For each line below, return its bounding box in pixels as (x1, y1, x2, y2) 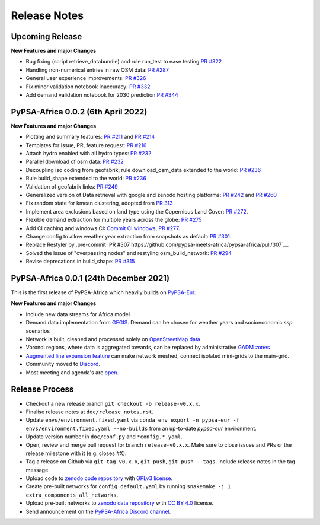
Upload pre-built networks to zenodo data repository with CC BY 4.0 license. (25, 499, 213, 507)
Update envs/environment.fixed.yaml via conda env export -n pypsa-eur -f (25, 416, 240, 424)
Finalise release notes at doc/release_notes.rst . (25, 408, 154, 415)
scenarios (25, 327, 50, 335)
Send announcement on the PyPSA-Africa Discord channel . (25, 508, 171, 515)
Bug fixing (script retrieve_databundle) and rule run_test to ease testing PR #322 (25, 58, 222, 65)
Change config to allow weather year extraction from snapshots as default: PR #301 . (25, 233, 232, 240)
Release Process (11, 384, 74, 394)
